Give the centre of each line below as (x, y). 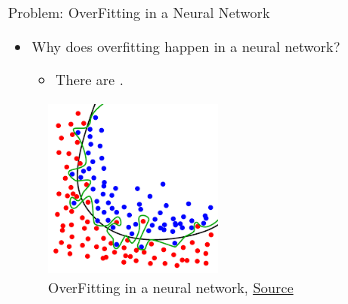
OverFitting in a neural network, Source (171, 286)
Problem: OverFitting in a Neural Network (139, 12)
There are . (89, 79)
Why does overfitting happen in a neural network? (186, 45)
